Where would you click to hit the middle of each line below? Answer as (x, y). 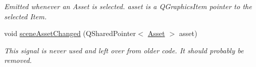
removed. (18, 60)
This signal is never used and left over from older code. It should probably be (124, 50)
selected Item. (25, 16)
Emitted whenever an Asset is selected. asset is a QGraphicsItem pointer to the (128, 6)
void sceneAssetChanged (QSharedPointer (70, 33)
